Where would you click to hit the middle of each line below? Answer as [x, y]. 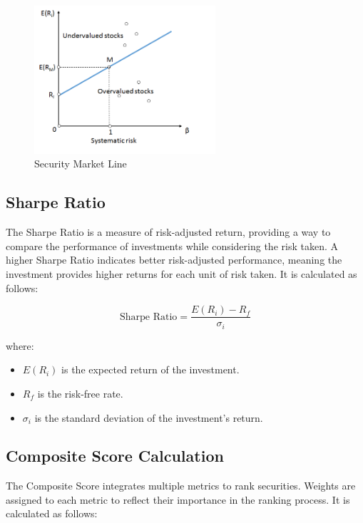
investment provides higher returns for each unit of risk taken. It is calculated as [181, 274]
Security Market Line [81, 164]
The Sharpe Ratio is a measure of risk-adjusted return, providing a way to [168, 232]
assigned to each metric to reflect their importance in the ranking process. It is [178, 499]
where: [20, 345]
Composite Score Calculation [115, 456]
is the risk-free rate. [80, 393]
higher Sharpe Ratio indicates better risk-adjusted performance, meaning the [174, 260]
